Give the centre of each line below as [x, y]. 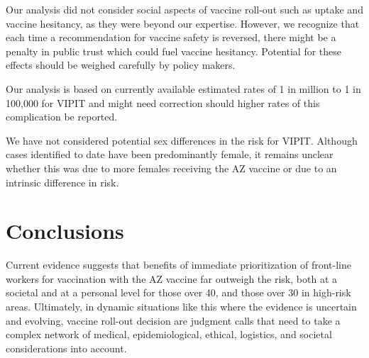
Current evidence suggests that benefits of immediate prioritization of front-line [179, 265]
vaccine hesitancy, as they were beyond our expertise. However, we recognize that [183, 23]
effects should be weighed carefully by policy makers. [121, 65]
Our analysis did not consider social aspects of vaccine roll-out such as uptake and [184, 9]
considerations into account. [66, 348]
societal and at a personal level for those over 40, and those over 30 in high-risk [178, 292]
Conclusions [65, 231]
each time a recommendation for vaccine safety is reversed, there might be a [171, 37]
